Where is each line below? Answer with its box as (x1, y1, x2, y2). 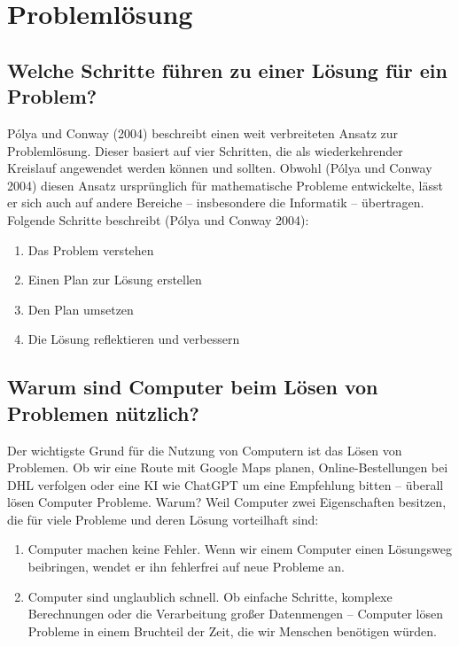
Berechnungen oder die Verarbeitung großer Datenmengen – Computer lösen (27, 604, 443, 623)
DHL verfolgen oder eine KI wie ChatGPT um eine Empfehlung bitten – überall (7, 475, 444, 494)
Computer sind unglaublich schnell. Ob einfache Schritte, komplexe (27, 587, 393, 605)
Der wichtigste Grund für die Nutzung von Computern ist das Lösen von (7, 440, 402, 459)
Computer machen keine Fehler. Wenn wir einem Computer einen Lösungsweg (27, 540, 453, 558)
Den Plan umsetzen (27, 300, 134, 318)
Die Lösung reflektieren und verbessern (27, 330, 240, 348)
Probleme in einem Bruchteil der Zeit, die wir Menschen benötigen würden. (27, 621, 437, 640)
